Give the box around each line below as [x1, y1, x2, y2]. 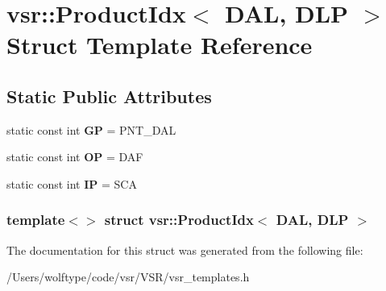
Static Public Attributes [6, 83, 212, 108]
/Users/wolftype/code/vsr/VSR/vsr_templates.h [6, 268, 250, 285]
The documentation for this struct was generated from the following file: [6, 241, 363, 258]
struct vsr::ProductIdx [104, 210, 254, 230]
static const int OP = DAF [6, 148, 143, 165]
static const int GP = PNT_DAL [6, 121, 176, 138]
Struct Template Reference [6, 28, 313, 61]
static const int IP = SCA [6, 175, 137, 192]
